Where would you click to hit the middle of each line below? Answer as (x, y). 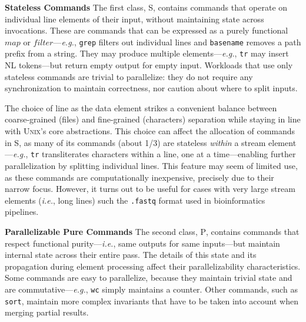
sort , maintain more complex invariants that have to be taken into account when (152, 301)
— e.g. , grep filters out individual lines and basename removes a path (177, 42)
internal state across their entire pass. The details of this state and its (131, 255)
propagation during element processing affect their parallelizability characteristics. (153, 266)
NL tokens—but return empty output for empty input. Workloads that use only (149, 65)
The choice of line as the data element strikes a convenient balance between (141, 107)
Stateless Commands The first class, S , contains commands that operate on (146, 7)
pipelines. (22, 212)
